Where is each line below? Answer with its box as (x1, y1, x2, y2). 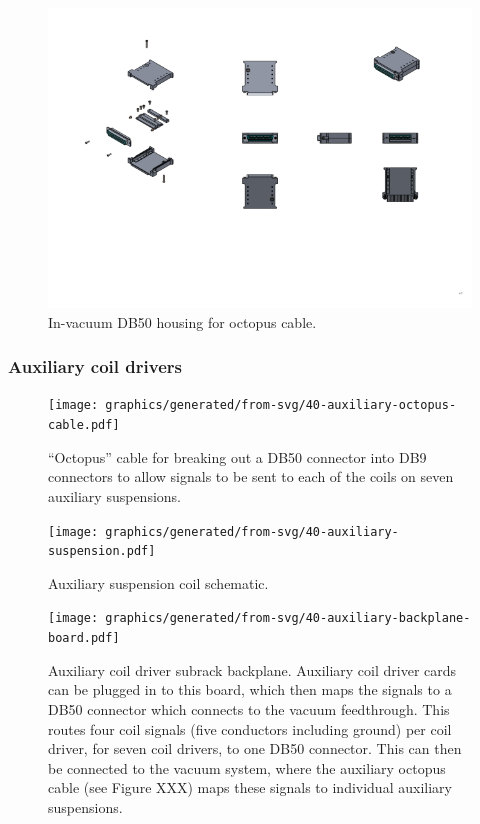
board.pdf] (48, 631, 120, 646)
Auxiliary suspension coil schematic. (48, 572, 269, 593)
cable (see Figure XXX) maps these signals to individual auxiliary (48, 777, 452, 798)
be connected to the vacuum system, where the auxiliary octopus (48, 757, 446, 778)
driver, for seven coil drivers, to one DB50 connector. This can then (48, 738, 462, 759)
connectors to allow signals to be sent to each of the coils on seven (48, 466, 454, 487)
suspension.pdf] (48, 544, 156, 559)
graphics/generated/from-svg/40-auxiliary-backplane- (105, 611, 471, 626)
